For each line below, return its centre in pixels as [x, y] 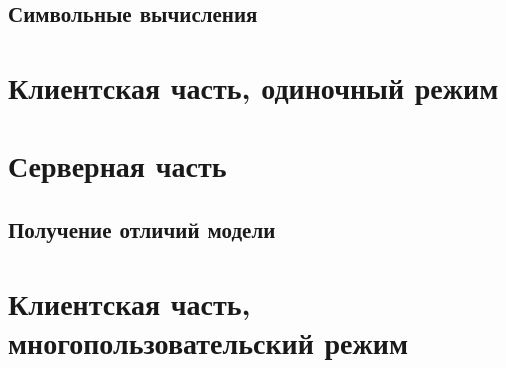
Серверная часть [117, 165]
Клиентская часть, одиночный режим [253, 86]
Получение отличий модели [142, 228]
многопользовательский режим [208, 341]
